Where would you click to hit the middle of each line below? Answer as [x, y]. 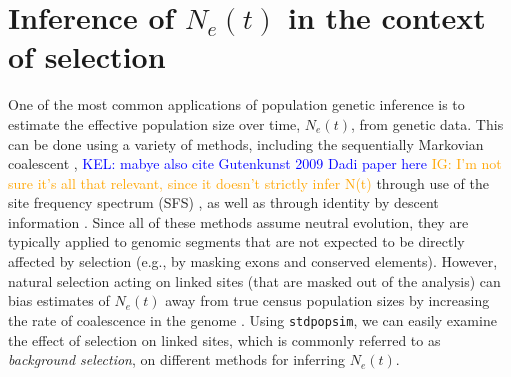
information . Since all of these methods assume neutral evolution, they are [238, 221]
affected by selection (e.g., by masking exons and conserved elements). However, [253, 261]
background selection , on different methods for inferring [176, 359]
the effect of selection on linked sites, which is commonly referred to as [224, 339]
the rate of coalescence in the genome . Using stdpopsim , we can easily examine [252, 319]
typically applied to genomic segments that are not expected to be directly [236, 241]
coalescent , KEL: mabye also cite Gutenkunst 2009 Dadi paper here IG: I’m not [255, 163]
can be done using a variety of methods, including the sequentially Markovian [246, 143]
